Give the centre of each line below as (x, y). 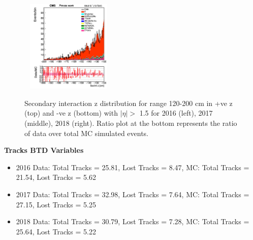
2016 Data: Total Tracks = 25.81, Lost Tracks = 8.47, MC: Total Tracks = (133, 167)
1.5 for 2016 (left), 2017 (176, 113)
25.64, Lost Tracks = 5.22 (56, 231)
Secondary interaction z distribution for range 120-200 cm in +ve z (129, 103)
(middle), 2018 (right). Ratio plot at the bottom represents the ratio (131, 123)
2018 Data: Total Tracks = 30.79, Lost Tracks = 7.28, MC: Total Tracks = (133, 221)
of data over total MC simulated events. (87, 133)
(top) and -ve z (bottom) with (71, 113)
